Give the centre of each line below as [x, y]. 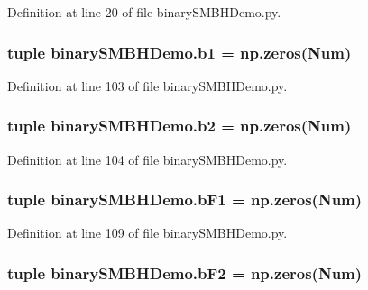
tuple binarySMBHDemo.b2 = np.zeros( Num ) [179, 126]
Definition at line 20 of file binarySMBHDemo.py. [144, 12]
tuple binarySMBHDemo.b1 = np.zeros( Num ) [179, 52]
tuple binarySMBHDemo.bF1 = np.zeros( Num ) [185, 199]
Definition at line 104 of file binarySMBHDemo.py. [147, 159]
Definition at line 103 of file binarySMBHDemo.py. [147, 85]
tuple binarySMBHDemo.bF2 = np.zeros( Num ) [185, 272]
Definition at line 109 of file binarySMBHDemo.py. [147, 233]
